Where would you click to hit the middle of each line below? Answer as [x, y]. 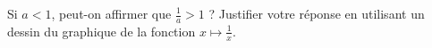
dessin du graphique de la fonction [102, 31]
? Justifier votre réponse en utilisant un [317, 13]
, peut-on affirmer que [111, 13]
